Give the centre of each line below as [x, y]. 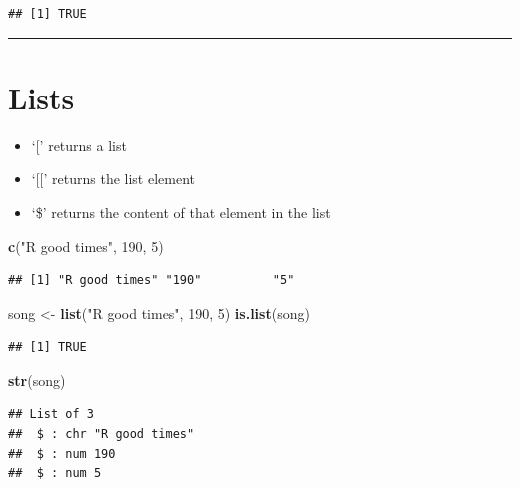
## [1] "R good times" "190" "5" [151, 280]
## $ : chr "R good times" [101, 434]
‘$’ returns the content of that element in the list [181, 211]
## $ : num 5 [55, 473]
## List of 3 [51, 414]
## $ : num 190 [62, 453]
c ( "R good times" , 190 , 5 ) [86, 245]
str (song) [37, 379]
